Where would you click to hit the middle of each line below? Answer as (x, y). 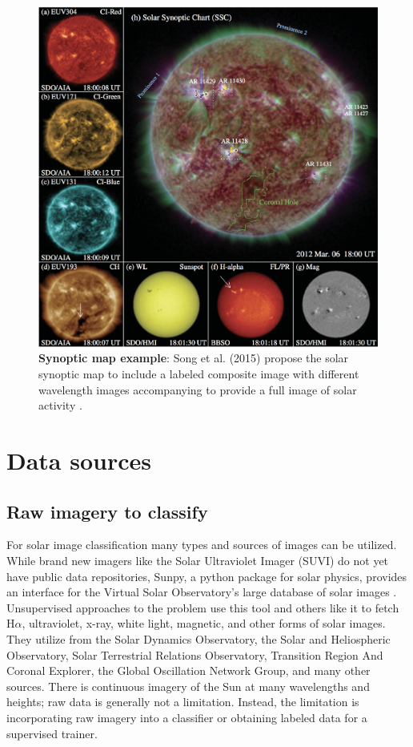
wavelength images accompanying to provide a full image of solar (198, 389)
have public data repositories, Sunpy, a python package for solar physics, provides (207, 576)
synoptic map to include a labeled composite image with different (199, 374)
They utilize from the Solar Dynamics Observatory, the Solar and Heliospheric (198, 638)
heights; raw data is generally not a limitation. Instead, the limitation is (183, 702)
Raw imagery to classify (107, 511)
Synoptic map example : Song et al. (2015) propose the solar (194, 358)
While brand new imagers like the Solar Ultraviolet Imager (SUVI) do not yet (198, 560)
